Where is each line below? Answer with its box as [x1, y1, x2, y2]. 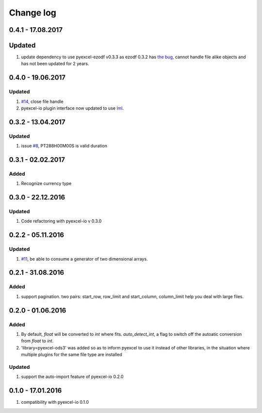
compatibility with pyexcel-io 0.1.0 [21, 399, 89, 405]
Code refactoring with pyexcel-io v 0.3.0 [21, 218, 102, 224]
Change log [9, 7, 57, 18]
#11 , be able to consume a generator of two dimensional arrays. [21, 256, 148, 262]
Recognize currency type [21, 181, 72, 186]
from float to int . [21, 338, 54, 344]
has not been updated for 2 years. [21, 61, 89, 66]
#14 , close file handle [21, 99, 64, 104]
